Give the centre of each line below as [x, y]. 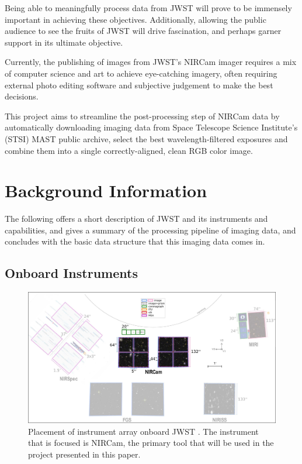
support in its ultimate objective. [64, 42]
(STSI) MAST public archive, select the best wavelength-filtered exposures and [146, 138]
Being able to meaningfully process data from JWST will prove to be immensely [148, 8]
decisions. [22, 96]
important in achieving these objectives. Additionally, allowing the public [136, 19]
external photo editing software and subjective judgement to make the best [139, 85]
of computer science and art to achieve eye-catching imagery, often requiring [141, 73]
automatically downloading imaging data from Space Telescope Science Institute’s [151, 127]
